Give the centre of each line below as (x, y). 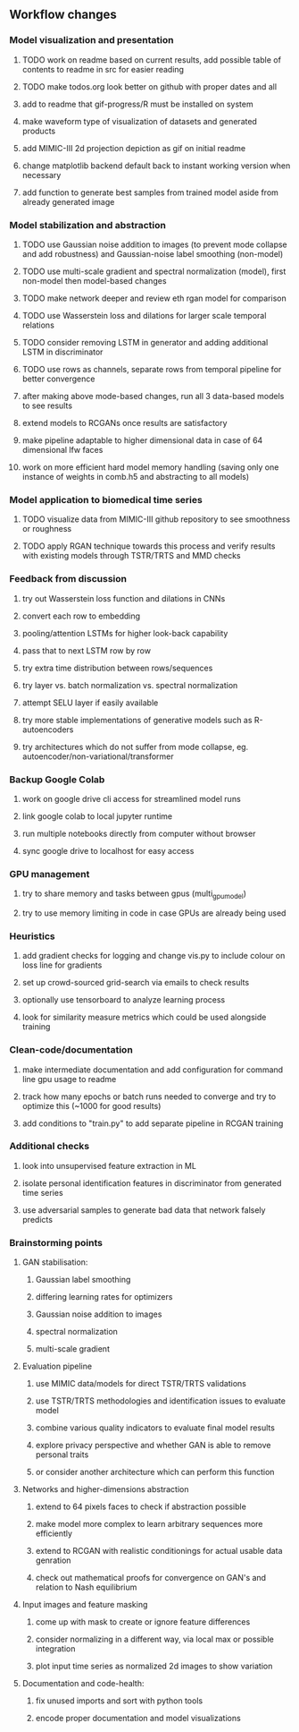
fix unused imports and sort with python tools (119, 1701)
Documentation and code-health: (83, 1684)
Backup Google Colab (57, 780)
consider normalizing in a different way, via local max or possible (154, 1639)
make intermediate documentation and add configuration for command (153, 1070)
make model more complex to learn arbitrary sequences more (149, 1524)
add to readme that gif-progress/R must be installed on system (137, 104)
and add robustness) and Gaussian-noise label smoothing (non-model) (153, 253)
